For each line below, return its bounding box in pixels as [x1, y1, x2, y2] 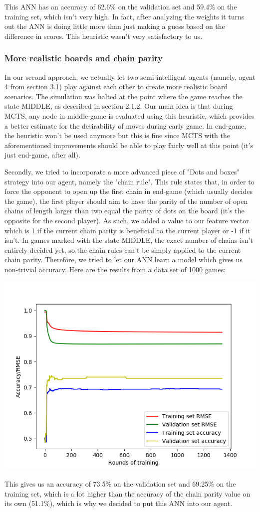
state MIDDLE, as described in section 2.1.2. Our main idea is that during [4, 101, 233, 111]
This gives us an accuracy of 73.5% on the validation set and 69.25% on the [4, 479, 236, 489]
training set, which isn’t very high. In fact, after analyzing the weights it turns [4, 11, 245, 21]
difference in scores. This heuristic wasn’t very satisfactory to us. [4, 30, 203, 41]
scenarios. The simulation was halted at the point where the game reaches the [4, 91, 243, 101]
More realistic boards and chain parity [4, 52, 163, 64]
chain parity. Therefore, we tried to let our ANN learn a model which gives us [4, 254, 243, 265]
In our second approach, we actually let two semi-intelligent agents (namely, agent [4, 71, 256, 82]
